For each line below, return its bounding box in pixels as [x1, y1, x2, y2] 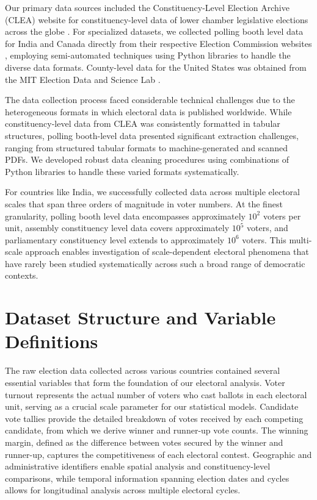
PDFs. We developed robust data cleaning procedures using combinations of [5, 153, 290, 166]
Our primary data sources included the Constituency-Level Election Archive [5, 1, 290, 13]
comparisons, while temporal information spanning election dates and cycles [5, 471, 290, 484]
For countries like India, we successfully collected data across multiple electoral [5, 185, 300, 198]
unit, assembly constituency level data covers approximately [5, 221, 230, 234]
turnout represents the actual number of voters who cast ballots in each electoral [5, 388, 307, 401]
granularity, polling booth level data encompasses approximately [5, 209, 246, 222]
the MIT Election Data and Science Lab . [5, 73, 161, 85]
